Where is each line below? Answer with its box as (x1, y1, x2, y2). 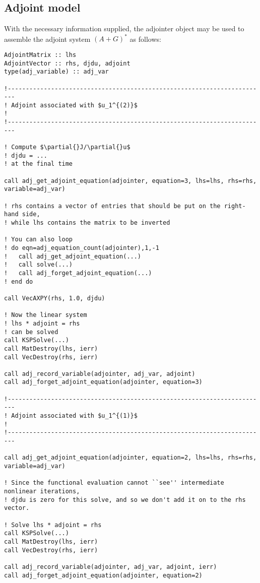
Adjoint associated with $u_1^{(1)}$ (11, 412, 138, 420)
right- (224, 202, 246, 210)
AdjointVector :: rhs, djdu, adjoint (4, 59, 131, 67)
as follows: (129, 33, 161, 44)
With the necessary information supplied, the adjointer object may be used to (4, 23, 244, 34)
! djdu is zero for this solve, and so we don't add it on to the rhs (4, 496, 246, 503)
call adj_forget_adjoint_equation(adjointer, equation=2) (4, 571, 203, 579)
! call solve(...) (4, 261, 73, 269)
